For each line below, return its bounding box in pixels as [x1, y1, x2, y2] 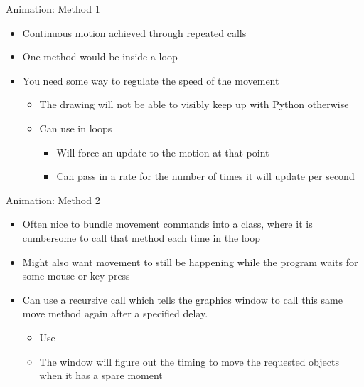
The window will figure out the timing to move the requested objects [39, 354, 339, 369]
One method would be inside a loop [22, 49, 178, 64]
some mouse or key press [22, 268, 130, 283]
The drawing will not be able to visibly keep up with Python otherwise [39, 97, 349, 112]
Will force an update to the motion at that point [56, 144, 269, 159]
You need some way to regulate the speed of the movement [22, 73, 279, 88]
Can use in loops [39, 120, 112, 135]
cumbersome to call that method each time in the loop [22, 230, 260, 245]
